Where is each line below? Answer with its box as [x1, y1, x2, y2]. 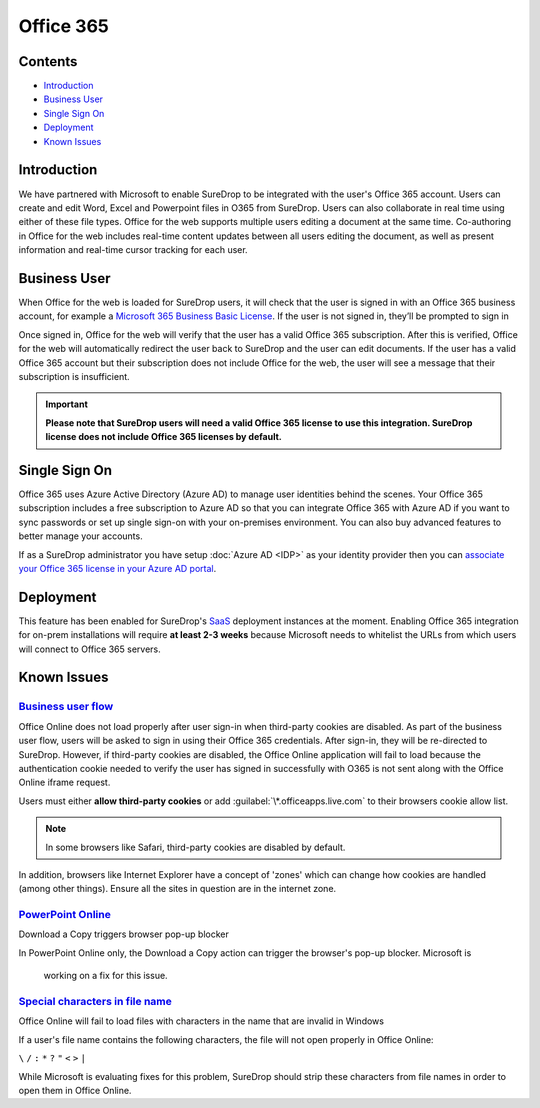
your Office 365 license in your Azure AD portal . [18, 562, 217, 574]
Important [45, 398, 89, 410]
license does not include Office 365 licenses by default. [45, 431, 282, 443]
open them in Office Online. [18, 1084, 132, 1096]
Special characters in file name [18, 995, 172, 1009]
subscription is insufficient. [18, 370, 130, 382]
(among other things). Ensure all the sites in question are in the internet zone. [18, 883, 337, 895]
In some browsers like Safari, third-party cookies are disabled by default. [45, 841, 346, 853]
